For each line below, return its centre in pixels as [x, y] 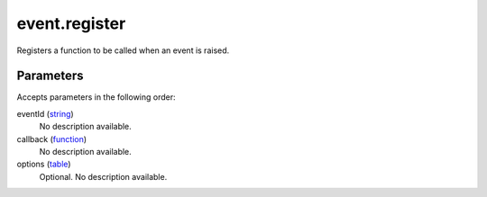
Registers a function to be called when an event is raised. [123, 50]
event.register [71, 23]
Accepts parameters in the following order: [96, 97]
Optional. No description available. [103, 176]
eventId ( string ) [45, 113]
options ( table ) [44, 164]
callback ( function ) [52, 139]
